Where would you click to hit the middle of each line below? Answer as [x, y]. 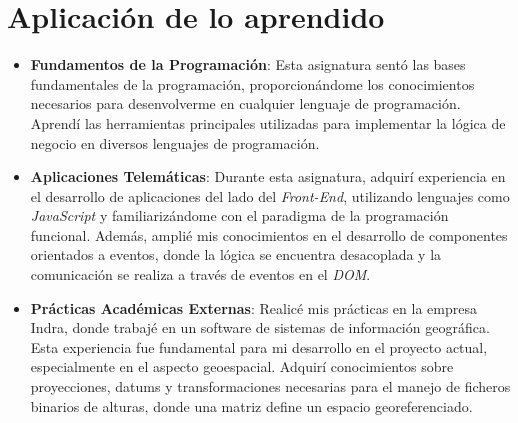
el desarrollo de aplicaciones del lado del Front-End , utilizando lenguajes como [270, 195]
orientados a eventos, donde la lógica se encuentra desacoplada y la [236, 254]
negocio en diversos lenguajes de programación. [175, 142]
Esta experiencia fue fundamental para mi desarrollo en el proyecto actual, [259, 346]
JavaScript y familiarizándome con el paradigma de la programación [239, 215]
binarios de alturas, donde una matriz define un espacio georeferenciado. [251, 405]
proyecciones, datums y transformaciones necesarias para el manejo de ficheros [270, 386]
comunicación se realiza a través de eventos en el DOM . [200, 274]
